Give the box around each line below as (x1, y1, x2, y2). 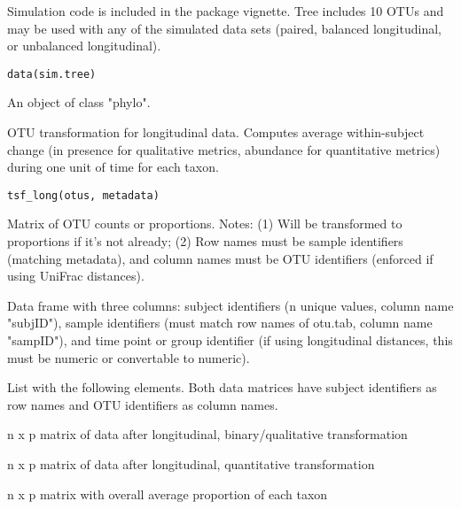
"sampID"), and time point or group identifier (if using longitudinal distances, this (7, 331, 453, 350)
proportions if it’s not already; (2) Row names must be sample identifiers (7, 232, 403, 251)
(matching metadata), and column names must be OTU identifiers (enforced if (7, 249, 434, 267)
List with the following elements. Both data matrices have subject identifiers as (7, 378, 437, 397)
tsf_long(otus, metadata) (7, 189, 160, 202)
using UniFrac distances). (7, 266, 145, 285)
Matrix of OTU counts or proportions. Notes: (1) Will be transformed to (7, 214, 402, 233)
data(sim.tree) (7, 67, 97, 81)
